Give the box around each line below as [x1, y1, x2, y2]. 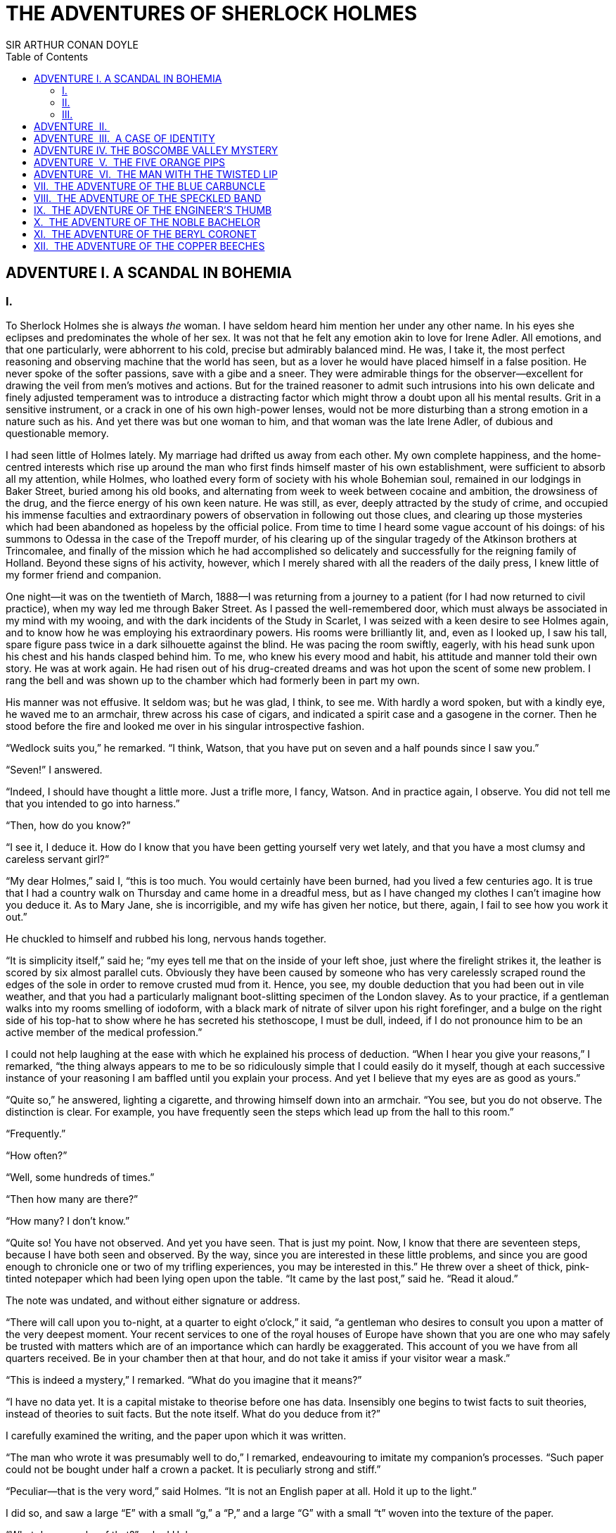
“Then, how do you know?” [6, 819, 131, 831]
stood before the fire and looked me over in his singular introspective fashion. [6, 719, 365, 732]
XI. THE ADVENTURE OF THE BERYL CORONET [34, 227, 257, 240]
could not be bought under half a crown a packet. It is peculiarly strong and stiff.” [6, 1463, 381, 1475]
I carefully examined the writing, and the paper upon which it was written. [6, 1429, 347, 1441]
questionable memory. [6, 427, 109, 439]
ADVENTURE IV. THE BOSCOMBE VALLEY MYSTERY [34, 144, 278, 156]
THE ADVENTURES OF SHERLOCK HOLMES [6, 1, 418, 25]
